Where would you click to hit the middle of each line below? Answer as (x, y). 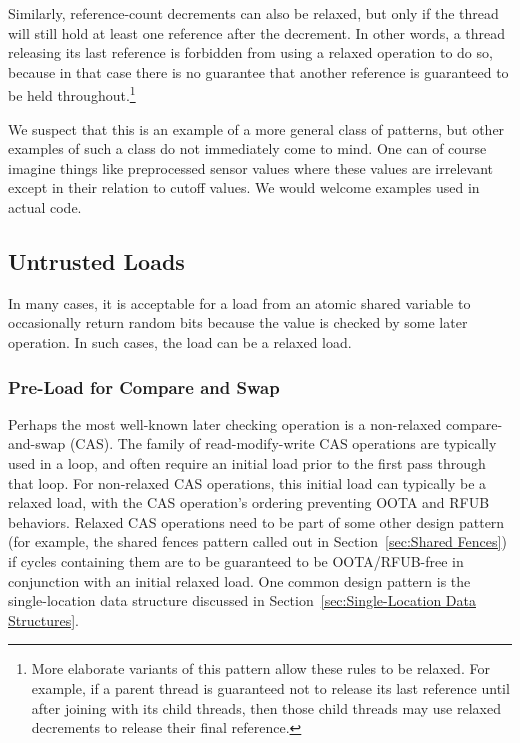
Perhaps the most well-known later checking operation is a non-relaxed (225, 423)
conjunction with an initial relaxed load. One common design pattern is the (239, 580)
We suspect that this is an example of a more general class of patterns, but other (256, 128)
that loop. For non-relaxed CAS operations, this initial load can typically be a (247, 482)
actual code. (45, 207)
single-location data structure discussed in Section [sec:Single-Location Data (242, 600)
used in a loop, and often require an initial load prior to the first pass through (247, 462)
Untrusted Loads (96, 260)
